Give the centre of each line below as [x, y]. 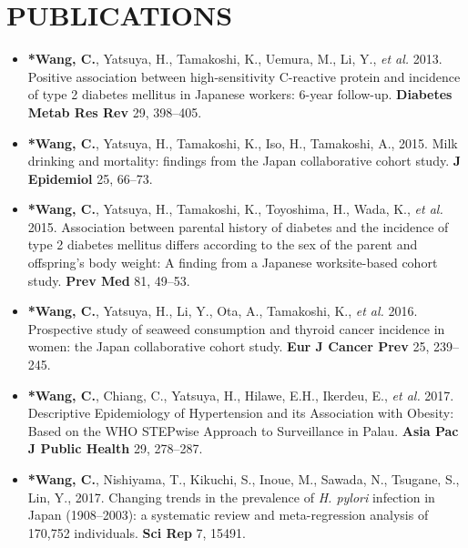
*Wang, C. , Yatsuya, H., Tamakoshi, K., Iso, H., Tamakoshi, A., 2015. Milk [243, 142]
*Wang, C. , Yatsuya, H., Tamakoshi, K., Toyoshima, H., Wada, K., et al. [235, 209]
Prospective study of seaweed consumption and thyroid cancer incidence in [236, 328]
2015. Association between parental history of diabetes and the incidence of [238, 226]
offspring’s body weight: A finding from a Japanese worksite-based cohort [233, 263]
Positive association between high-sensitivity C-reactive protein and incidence [244, 76]
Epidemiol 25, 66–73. [90, 178]
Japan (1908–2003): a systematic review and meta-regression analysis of [228, 515]
